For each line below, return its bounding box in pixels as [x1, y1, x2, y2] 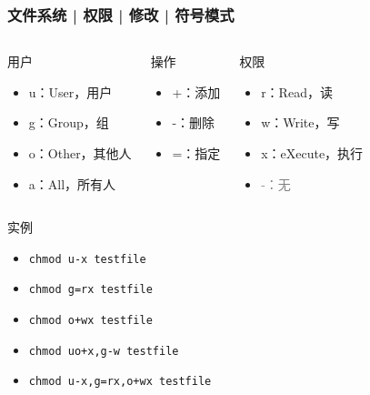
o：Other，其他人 [28, 144, 132, 162]
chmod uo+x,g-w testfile [28, 344, 179, 358]
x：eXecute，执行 [261, 144, 364, 162]
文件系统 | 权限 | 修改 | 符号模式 [7, 3, 235, 25]
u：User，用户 [28, 82, 113, 101]
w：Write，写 [261, 113, 340, 132]
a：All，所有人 [28, 174, 116, 193]
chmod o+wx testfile [28, 314, 153, 328]
